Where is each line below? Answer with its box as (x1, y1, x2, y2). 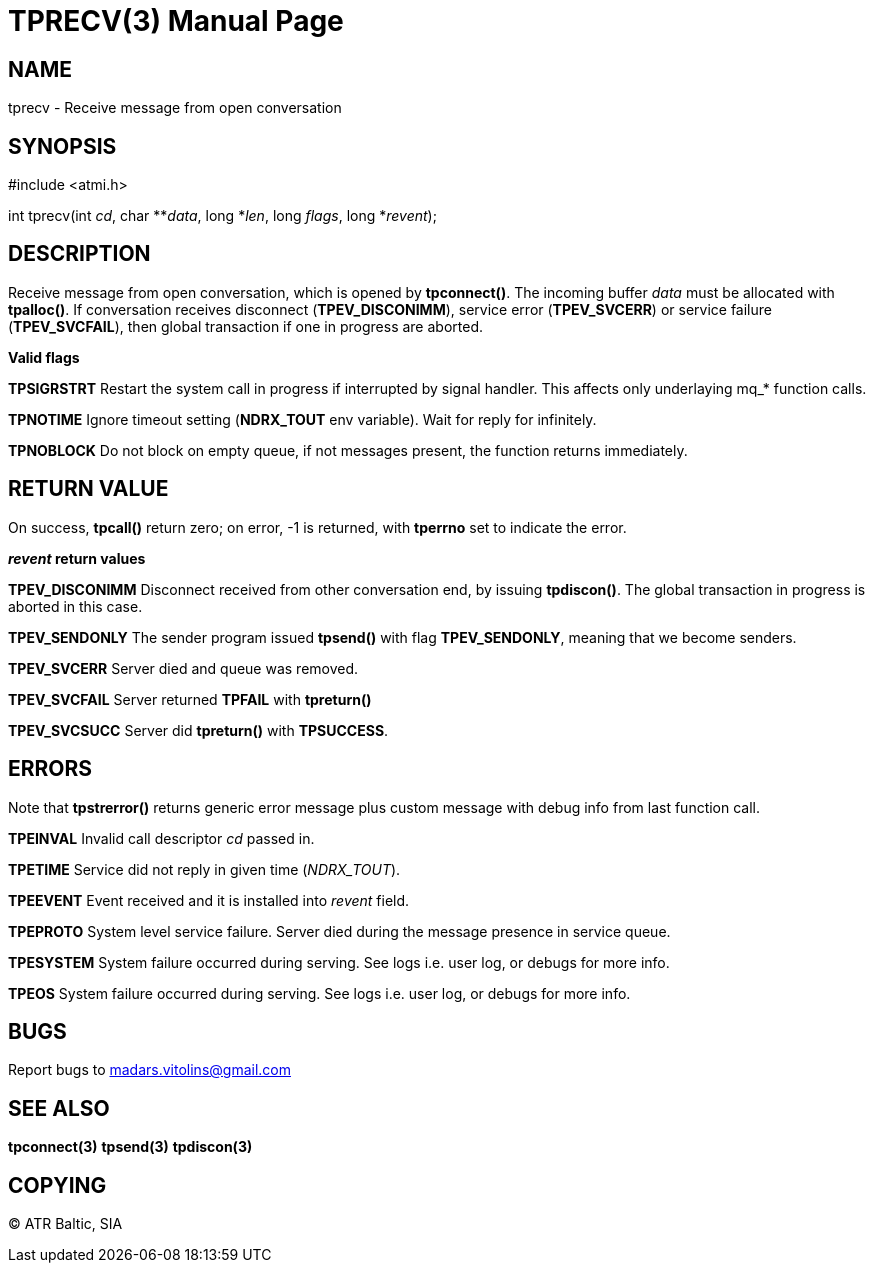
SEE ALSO (8, 1095, 110, 1121)
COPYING (8, 1172, 107, 1198)
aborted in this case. (8, 597, 143, 615)
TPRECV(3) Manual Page (8, 4, 344, 38)
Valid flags (8, 348, 80, 366)
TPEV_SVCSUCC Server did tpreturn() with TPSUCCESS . (8, 721, 389, 739)
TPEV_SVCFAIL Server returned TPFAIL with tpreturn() (8, 690, 372, 708)
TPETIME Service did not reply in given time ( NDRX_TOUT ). (8, 860, 401, 878)
